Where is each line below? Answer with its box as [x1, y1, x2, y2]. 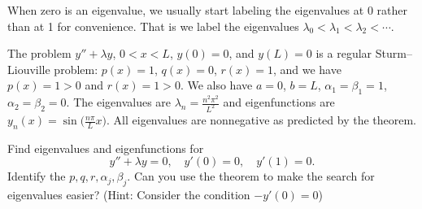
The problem [7, 45, 72, 62]
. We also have [180, 76, 253, 94]
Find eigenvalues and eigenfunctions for [7, 139, 204, 156]
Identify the [7, 168, 66, 185]
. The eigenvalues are [66, 94, 172, 111]
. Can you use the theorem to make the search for [127, 168, 375, 185]
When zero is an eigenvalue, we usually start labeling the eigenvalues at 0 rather [7, 2, 407, 18]
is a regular [315, 45, 372, 62]
